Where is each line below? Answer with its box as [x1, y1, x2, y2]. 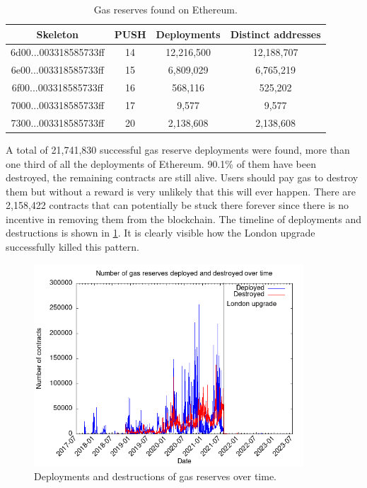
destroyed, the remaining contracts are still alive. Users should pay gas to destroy [6, 170, 359, 185]
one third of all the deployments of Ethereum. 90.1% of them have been [6, 156, 317, 171]
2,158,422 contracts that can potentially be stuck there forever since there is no [6, 198, 349, 212]
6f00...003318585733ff [11, 80, 103, 95]
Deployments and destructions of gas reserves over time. [34, 469, 276, 484]
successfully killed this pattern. [6, 239, 139, 254]
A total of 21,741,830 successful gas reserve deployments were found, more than [6, 142, 350, 157]
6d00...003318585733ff [11, 45, 105, 59]
